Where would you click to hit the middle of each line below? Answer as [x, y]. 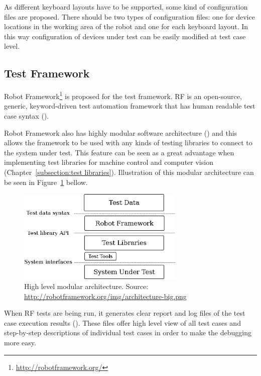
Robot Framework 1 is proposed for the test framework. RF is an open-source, [123, 95]
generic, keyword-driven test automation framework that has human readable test [130, 106]
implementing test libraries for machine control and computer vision [109, 162]
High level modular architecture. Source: [86, 286]
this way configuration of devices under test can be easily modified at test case [125, 36]
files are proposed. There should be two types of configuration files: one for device [129, 16]
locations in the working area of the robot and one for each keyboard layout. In [126, 26]
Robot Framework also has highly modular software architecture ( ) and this [121, 132]
